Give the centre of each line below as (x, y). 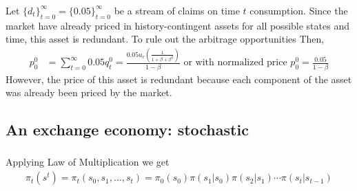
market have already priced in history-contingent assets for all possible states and (177, 25)
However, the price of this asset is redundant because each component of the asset (179, 79)
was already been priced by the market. (89, 92)
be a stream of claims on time (177, 10)
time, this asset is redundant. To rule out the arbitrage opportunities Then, (165, 39)
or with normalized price (235, 63)
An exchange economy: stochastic (127, 130)
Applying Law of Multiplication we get (88, 162)
